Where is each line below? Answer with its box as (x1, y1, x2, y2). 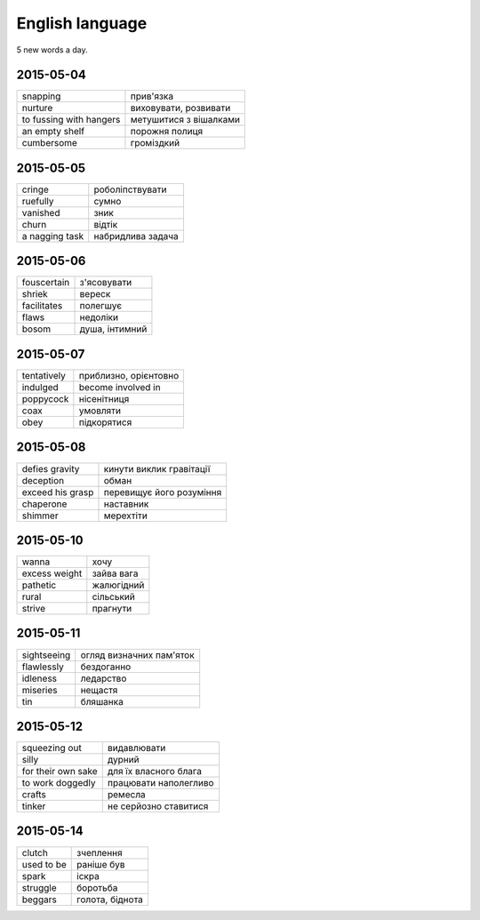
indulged (21, 381, 60, 393)
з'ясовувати (79, 276, 132, 289)
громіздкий (130, 137, 180, 149)
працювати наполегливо (107, 777, 214, 789)
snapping (21, 90, 61, 102)
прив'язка (130, 90, 173, 102)
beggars (21, 893, 57, 906)
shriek (21, 288, 48, 300)
